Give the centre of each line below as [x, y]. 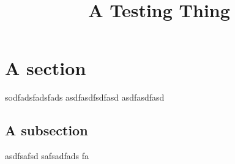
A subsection [47, 130]
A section [46, 68]
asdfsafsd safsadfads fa [47, 156]
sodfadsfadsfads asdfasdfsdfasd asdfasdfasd [85, 97]
